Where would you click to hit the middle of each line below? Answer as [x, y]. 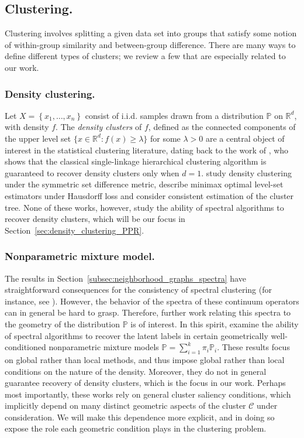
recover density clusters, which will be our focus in [95, 219]
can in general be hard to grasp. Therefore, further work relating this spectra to [148, 312]
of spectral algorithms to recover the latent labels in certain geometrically [137, 335]
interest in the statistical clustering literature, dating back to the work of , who [147, 150]
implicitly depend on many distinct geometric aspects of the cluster [125, 406]
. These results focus [253, 347]
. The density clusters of [99, 127]
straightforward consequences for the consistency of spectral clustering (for [138, 290]
